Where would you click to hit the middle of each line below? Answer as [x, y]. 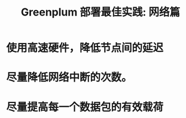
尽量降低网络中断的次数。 [69, 77]
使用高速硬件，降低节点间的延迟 [85, 48]
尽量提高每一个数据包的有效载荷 [85, 107]
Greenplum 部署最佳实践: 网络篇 [100, 12]
